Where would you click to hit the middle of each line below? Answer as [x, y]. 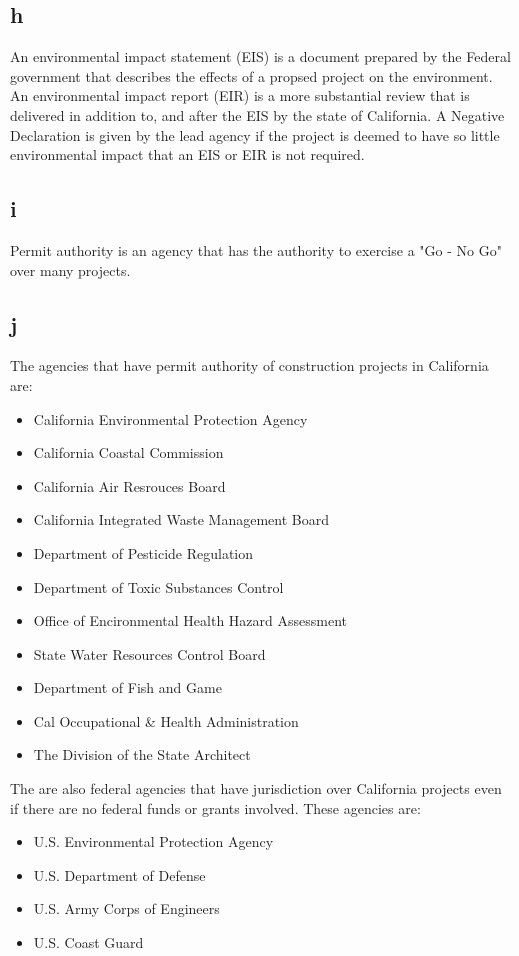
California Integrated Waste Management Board [181, 519]
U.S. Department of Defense [119, 874]
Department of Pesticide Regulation [143, 552]
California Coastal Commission [128, 452]
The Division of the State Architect [142, 754]
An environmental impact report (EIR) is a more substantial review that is [240, 95]
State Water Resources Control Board [149, 653]
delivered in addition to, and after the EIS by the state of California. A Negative [257, 114]
